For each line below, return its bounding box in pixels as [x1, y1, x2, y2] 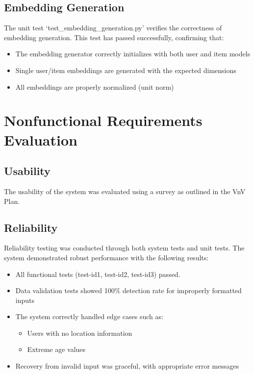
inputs [15, 295, 35, 305]
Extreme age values [27, 344, 86, 354]
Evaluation [4, 129, 77, 150]
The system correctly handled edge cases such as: [15, 311, 163, 322]
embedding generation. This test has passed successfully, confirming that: [4, 32, 224, 42]
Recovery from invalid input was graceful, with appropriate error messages [15, 361, 239, 371]
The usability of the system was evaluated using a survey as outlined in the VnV [4, 186, 246, 196]
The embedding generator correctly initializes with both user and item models [15, 49, 251, 59]
